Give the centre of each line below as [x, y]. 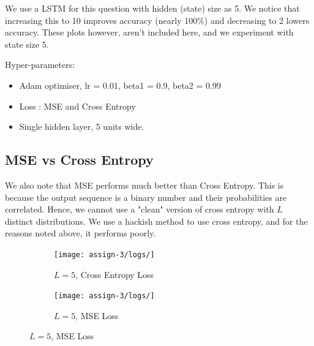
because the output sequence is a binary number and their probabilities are [146, 197]
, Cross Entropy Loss [115, 274]
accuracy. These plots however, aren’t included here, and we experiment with [149, 32]
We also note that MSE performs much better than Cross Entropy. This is [144, 185]
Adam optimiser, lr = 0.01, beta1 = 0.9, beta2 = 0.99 [120, 85]
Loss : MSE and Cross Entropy [77, 106]
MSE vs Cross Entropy [79, 160]
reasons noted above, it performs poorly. [80, 233]
